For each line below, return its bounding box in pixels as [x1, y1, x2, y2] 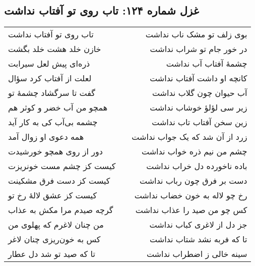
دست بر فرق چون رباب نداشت [139, 175, 247, 187]
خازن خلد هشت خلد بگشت [8, 43, 101, 55]
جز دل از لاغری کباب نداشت [149, 219, 247, 231]
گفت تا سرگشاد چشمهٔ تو [8, 87, 95, 99]
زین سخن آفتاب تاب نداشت [152, 116, 247, 128]
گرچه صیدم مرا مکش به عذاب [8, 204, 113, 216]
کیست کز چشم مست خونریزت [8, 160, 116, 172]
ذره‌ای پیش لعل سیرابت [8, 58, 90, 70]
